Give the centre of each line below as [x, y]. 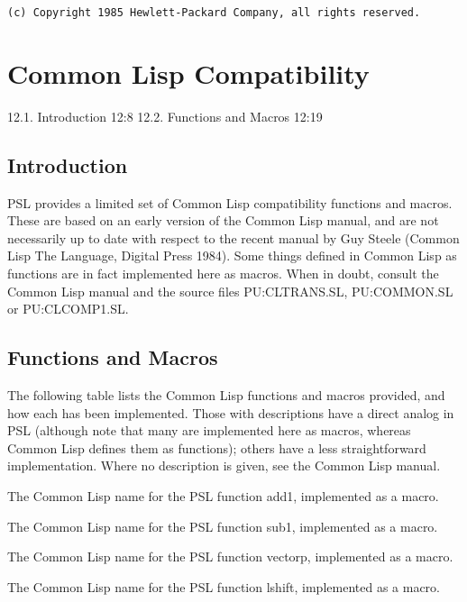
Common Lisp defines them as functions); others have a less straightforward [217, 447]
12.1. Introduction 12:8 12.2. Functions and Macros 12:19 [165, 116]
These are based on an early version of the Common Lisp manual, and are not [223, 220]
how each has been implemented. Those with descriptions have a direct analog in [231, 412]
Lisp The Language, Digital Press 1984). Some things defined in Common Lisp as [232, 255]
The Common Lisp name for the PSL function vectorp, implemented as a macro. [230, 556]
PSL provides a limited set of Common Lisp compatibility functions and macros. [230, 202]
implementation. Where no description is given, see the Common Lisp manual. [224, 465]
